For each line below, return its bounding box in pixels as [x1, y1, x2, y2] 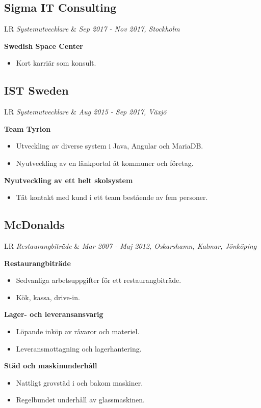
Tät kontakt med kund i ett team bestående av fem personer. [16, 192, 208, 202]
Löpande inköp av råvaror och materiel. [16, 326, 140, 336]
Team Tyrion [4, 123, 51, 134]
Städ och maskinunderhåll [4, 360, 97, 371]
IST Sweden [4, 82, 69, 98]
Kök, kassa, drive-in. [16, 292, 80, 302]
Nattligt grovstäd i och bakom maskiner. [16, 377, 143, 388]
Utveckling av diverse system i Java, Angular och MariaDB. [16, 140, 203, 151]
